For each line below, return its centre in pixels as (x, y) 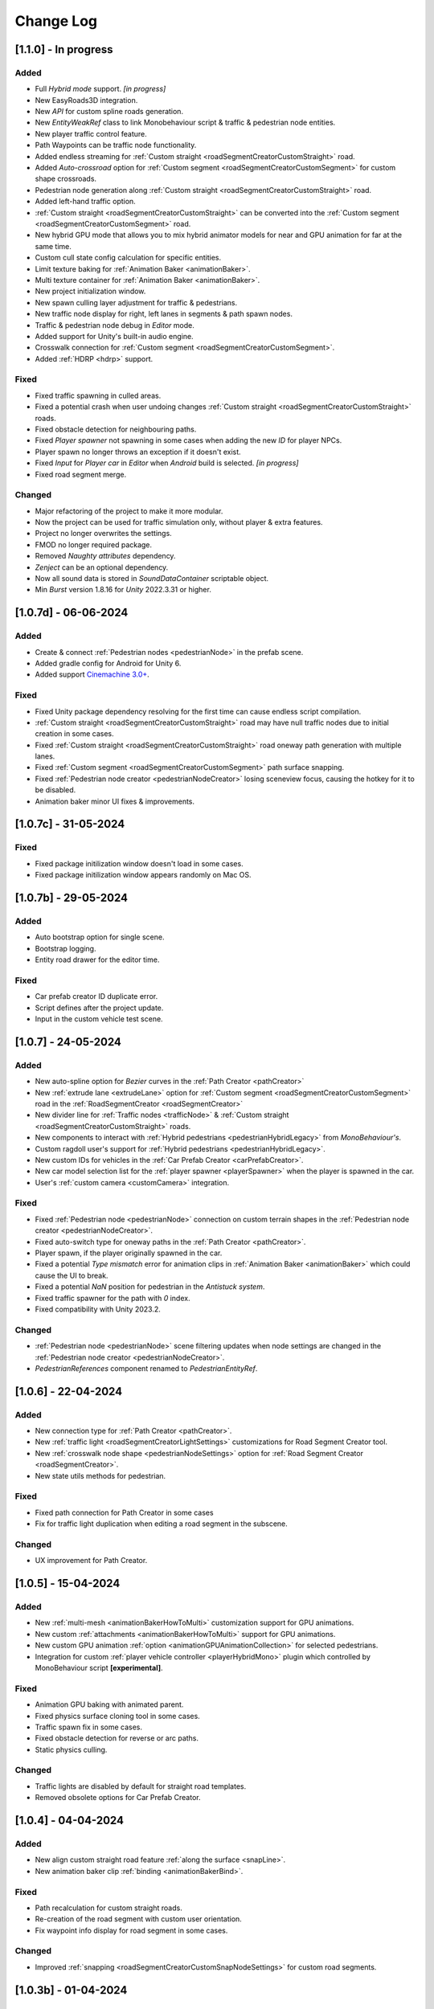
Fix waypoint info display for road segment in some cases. (131, 1930)
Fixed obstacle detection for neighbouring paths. (116, 429)
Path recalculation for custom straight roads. (108, 1908)
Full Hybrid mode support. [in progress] (100, 89)
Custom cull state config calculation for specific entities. (128, 258)
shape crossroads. (66, 179)
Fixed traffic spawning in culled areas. (98, 395)
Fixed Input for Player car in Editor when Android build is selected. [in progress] (167, 463)
